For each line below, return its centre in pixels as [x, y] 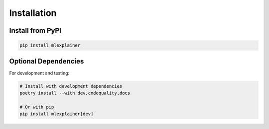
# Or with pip [37, 107]
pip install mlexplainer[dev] [57, 114]
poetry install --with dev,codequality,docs [75, 93]
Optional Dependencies [47, 61]
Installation [33, 13]
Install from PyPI [35, 31]
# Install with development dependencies [71, 86]
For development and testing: [39, 73]
